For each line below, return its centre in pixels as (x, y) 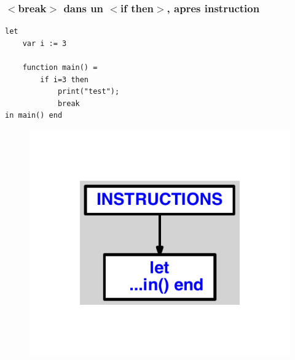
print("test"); (88, 92)
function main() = (60, 67)
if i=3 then (65, 79)
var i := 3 (45, 43)
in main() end (34, 116)
